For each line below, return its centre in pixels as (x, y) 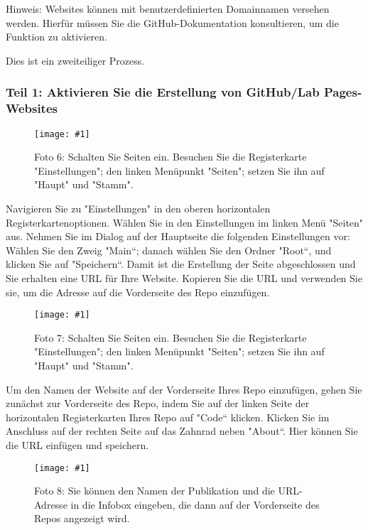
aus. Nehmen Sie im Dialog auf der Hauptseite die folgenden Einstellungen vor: (178, 236)
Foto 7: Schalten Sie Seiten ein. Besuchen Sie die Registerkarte (171, 337)
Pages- (343, 92)
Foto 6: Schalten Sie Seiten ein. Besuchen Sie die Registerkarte (171, 157)
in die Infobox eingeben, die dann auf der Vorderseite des (195, 504)
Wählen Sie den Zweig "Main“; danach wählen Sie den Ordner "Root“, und (169, 250)
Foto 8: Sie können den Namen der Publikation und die (155, 491)
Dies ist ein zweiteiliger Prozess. (75, 60)
